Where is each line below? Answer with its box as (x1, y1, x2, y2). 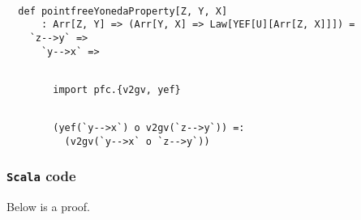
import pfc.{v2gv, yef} (53, 83, 181, 95)
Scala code (6, 166, 76, 186)
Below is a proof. (6, 198, 90, 215)
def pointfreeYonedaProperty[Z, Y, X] (18, 5, 228, 17)
